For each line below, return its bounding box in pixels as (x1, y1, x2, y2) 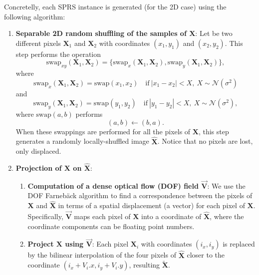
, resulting (129, 260, 160, 270)
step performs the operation (15, 48, 101, 59)
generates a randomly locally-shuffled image (15, 136, 149, 146)
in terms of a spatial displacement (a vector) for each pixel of (58, 200, 245, 211)
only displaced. (15, 146, 61, 156)
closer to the (187, 250, 225, 260)
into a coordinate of (141, 211, 202, 221)
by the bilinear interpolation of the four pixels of (27, 250, 176, 260)
